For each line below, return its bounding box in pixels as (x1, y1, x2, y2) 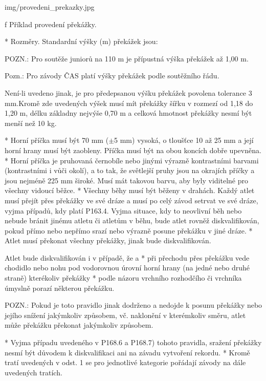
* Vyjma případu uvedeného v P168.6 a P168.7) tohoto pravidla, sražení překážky (5, 337, 262, 348)
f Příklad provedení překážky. (5, 18, 97, 29)
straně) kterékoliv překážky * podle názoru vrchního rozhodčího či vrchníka (5, 272, 242, 283)
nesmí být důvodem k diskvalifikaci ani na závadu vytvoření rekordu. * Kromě (5, 347, 250, 357)
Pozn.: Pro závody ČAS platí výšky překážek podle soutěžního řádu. (5, 70, 219, 81)
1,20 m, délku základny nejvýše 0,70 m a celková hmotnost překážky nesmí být (5, 108, 252, 118)
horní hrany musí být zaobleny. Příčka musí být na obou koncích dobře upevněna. (5, 144, 261, 155)
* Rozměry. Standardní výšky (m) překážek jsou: (5, 36, 158, 47)
